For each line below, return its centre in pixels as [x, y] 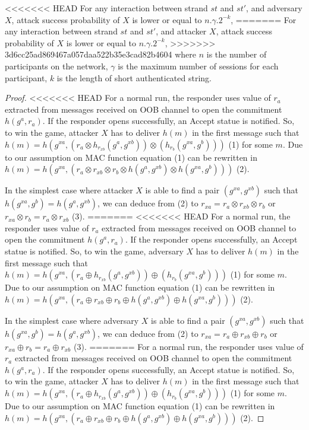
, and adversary [274, 8]
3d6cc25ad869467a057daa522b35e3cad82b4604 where [101, 54]
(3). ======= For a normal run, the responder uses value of [189, 346]
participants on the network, [56, 66]
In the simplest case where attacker [69, 190]
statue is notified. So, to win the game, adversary [94, 251]
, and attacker [181, 31]
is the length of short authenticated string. [134, 77]
